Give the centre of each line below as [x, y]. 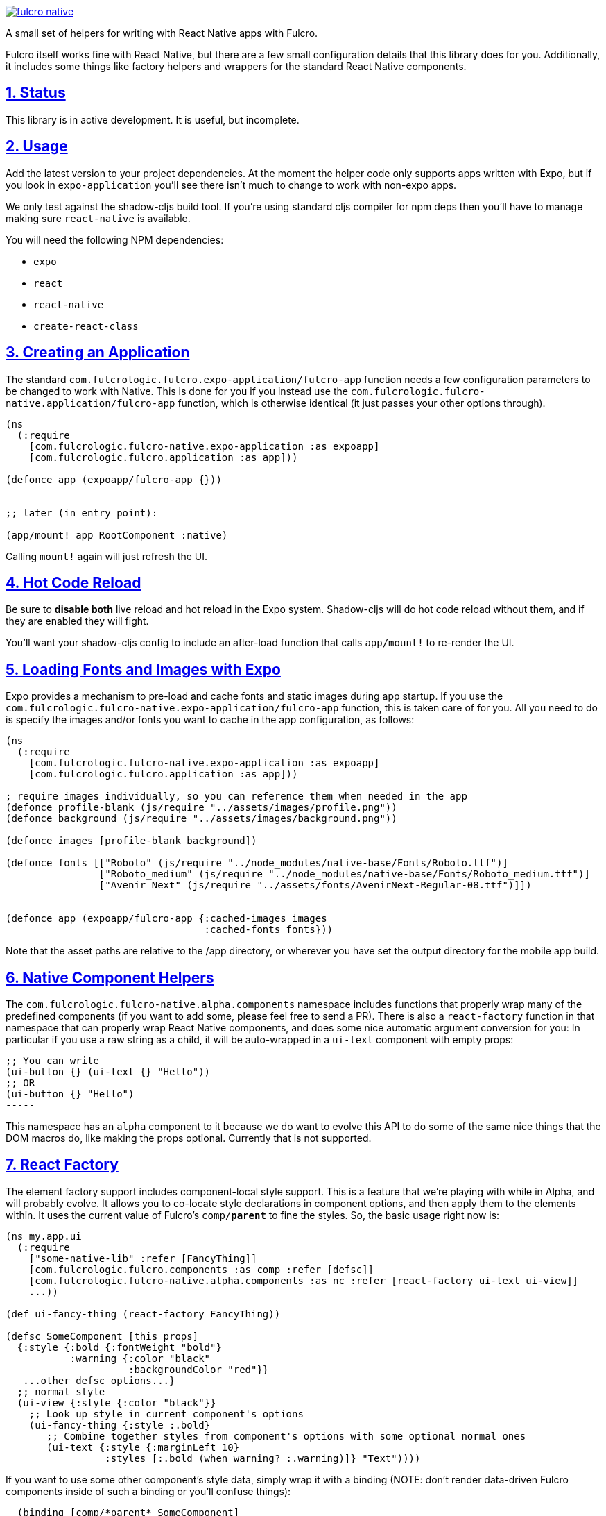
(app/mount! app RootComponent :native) [117, 535]
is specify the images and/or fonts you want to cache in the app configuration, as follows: [210, 720]
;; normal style [61, 1391]
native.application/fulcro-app [90, 403]
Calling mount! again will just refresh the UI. [106, 556]
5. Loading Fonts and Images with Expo [143, 669]
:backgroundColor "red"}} [199, 1369]
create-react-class [86, 326]
